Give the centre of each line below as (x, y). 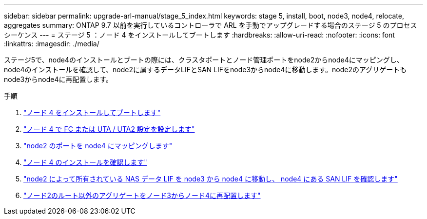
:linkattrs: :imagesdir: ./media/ (52, 44)
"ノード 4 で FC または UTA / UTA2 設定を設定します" (109, 129)
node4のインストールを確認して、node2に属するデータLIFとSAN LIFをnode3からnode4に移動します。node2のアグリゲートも (205, 70)
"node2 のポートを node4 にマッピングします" (98, 146)
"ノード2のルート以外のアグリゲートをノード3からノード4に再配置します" (142, 195)
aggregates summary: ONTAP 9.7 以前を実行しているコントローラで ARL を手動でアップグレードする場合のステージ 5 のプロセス (211, 25)
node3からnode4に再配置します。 (58, 79)
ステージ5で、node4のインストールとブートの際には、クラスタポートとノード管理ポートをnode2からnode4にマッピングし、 (204, 60)
